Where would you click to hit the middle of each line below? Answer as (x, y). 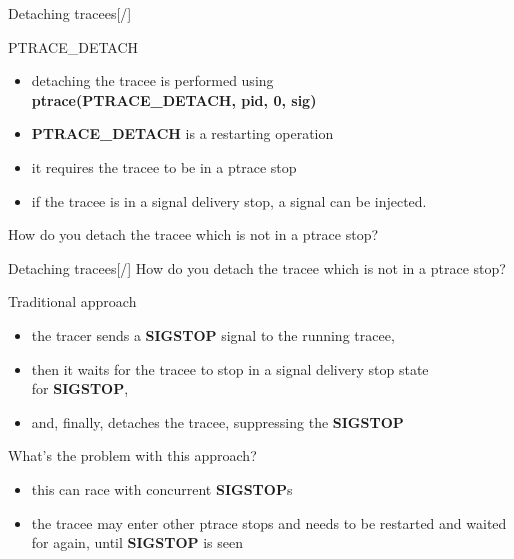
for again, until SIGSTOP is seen (137, 542)
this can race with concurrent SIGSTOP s (162, 488)
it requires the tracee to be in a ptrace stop (164, 166)
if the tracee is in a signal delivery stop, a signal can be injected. (229, 200)
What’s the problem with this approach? (132, 455)
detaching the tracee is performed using (152, 80)
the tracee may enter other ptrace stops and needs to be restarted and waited (269, 522)
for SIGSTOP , (80, 388)
